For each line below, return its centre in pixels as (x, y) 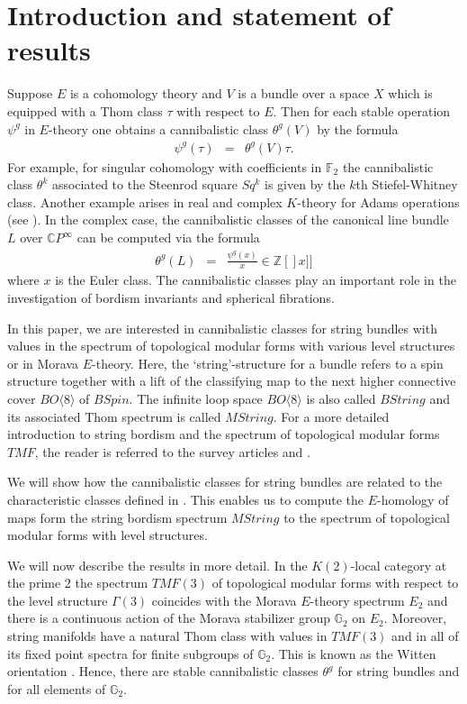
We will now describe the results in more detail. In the (157, 565)
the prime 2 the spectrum (78, 583)
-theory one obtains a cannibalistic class (158, 128)
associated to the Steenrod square (144, 184)
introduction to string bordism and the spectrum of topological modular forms (224, 434)
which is (410, 93)
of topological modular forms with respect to (335, 583)
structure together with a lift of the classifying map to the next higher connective (232, 381)
